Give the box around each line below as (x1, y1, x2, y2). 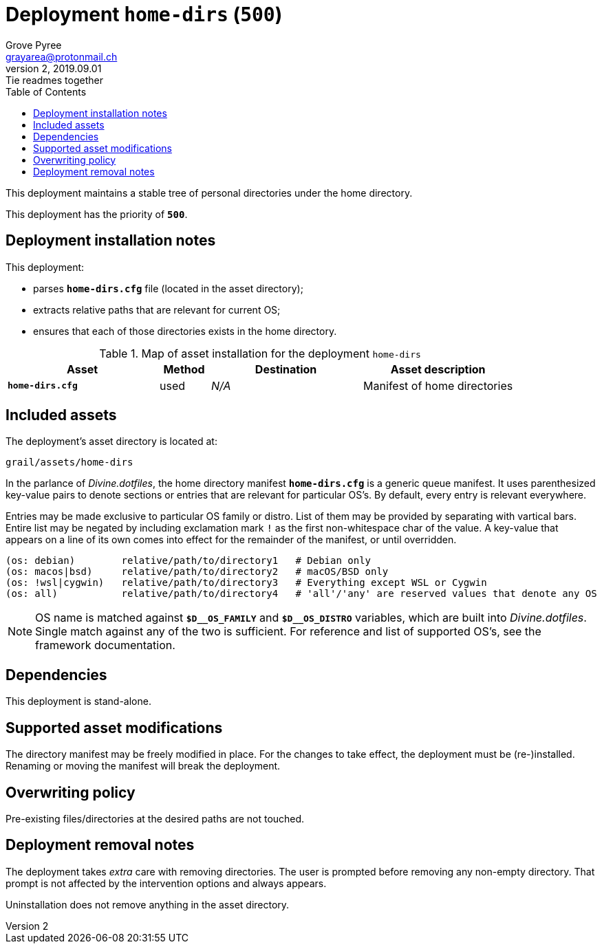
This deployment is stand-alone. (6, 695, 151, 708)
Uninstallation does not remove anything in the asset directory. (6, 898, 290, 910)
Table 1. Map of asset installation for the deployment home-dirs (99, 346, 421, 360)
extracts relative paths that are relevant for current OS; (33, 303, 281, 316)
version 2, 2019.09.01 (6, 62, 102, 74)
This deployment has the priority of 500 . (6, 208, 188, 220)
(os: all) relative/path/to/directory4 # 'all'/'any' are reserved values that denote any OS (6, 588, 597, 600)
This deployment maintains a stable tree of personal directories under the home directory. (6, 186, 413, 199)
